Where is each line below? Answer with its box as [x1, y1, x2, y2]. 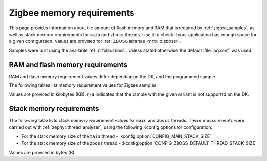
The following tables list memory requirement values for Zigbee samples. [9, 82, 158, 88]
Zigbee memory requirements [9, 7, 134, 18]
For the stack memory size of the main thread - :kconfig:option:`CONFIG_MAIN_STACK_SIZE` [21, 133, 212, 139]
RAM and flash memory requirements [9, 60, 127, 69]
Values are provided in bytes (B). [9, 149, 76, 155]
